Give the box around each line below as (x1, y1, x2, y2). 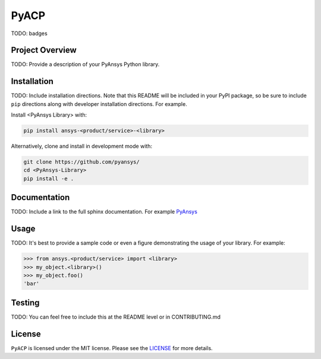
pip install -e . (23, 175, 74, 182)
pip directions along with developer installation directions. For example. (11, 100, 187, 107)
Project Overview (11, 45, 77, 55)
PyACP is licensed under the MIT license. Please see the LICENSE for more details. (11, 344, 213, 351)
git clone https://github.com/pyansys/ (23, 158, 140, 166)
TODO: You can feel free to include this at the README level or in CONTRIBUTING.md (11, 313, 221, 320)
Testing (11, 298, 40, 308)
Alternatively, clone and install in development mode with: (11, 143, 153, 150)
